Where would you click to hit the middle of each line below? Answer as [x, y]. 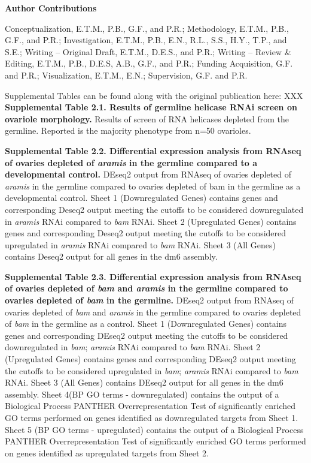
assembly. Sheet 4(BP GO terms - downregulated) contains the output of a [142, 394]
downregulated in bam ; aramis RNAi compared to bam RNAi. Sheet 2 [133, 347]
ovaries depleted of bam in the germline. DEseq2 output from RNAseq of [150, 300]
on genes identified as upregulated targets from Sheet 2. [107, 453]
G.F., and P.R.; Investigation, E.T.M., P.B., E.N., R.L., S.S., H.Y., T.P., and [146, 40]
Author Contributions [51, 8]
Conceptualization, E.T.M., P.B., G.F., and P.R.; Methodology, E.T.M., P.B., [147, 28]
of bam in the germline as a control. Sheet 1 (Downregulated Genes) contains [146, 324]
